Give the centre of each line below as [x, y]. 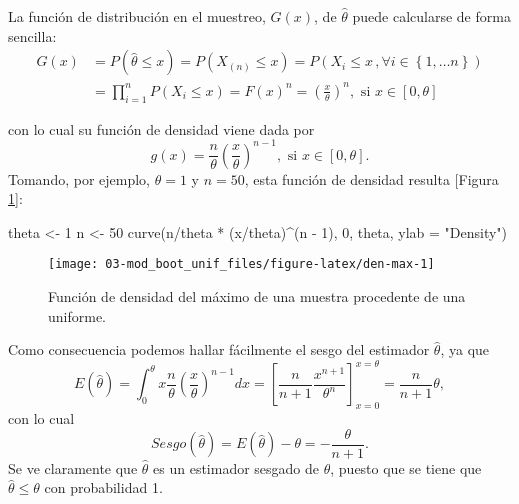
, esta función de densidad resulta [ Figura [371, 178]
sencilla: [32, 35]
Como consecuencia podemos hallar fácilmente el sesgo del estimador [219, 349]
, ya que [465, 349]
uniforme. [77, 315]
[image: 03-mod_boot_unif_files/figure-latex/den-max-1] [241, 264]
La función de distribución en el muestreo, [137, 16]
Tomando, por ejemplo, [79, 178]
